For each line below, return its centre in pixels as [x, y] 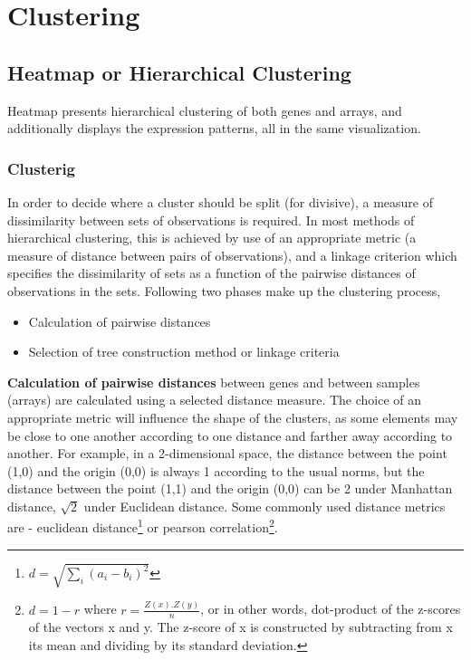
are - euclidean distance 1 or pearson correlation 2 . [143, 526]
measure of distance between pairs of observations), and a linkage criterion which [232, 255]
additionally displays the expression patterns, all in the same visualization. [214, 128]
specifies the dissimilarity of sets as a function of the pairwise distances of [211, 273]
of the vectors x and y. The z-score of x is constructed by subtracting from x [240, 627]
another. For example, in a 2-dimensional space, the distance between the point [227, 453]
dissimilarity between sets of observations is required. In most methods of [211, 220]
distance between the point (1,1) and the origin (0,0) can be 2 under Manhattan [230, 488]
